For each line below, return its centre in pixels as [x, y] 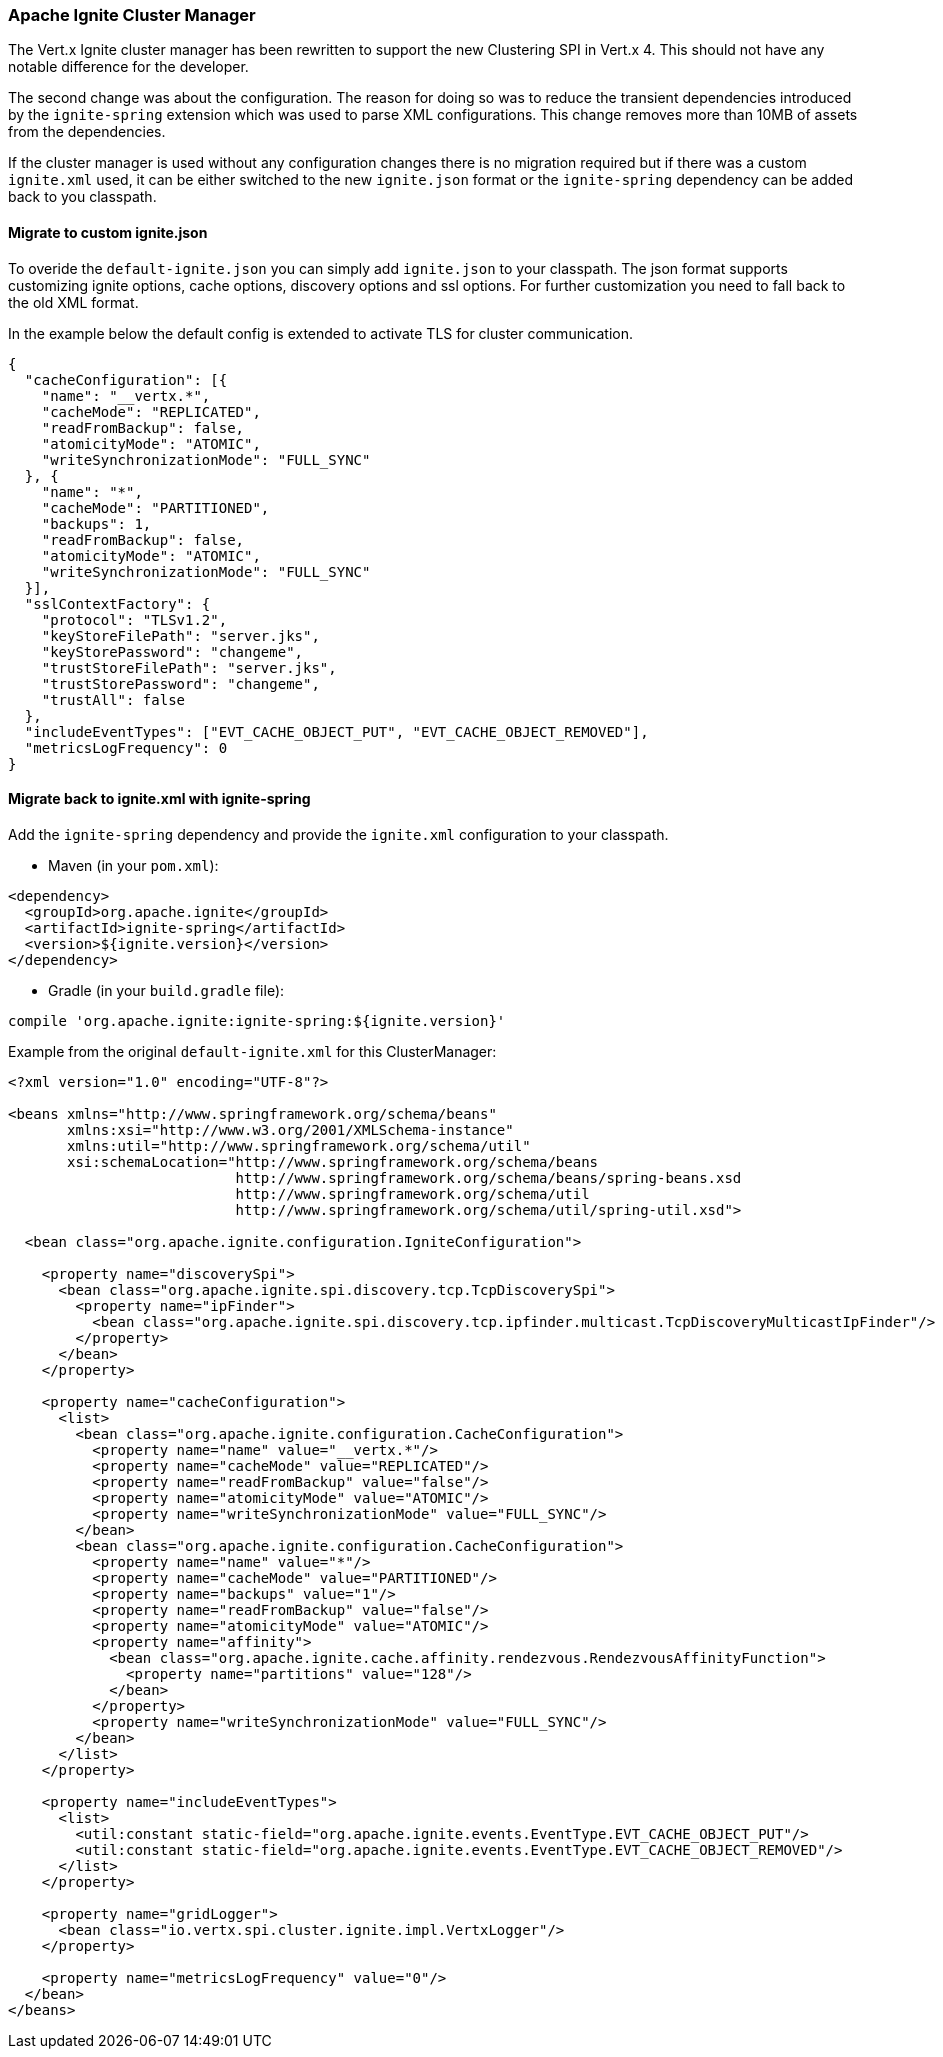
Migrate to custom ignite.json [108, 232]
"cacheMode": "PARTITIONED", [155, 507]
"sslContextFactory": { [117, 603]
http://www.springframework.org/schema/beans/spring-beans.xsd [488, 1177]
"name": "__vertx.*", [126, 395]
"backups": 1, [96, 523]
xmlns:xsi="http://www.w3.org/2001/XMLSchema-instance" [290, 1129]
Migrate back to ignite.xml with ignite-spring [159, 799]
